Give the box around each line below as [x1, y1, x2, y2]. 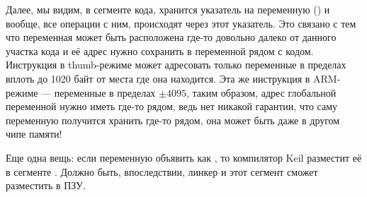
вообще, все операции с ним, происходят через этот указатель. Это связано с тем [6, 16, 356, 30]
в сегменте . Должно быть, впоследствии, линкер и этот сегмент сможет [6, 164, 318, 179]
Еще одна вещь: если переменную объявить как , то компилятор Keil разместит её [6, 150, 362, 165]
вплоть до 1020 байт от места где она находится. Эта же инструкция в [6, 71, 310, 85]
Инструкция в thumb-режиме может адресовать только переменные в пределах [6, 57, 346, 72]
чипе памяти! [6, 126, 62, 141]
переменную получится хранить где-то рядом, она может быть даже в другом [6, 112, 340, 127]
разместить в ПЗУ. [6, 178, 86, 193]
